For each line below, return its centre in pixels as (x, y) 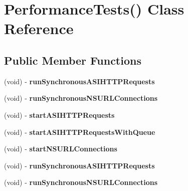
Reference (39, 28)
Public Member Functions (73, 60)
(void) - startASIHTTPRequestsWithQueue (80, 132)
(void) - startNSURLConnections (61, 149)
